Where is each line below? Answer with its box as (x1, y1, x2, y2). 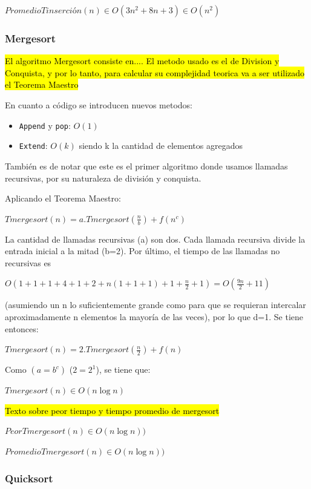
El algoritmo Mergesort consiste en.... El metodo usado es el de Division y (5, 54, 280, 67)
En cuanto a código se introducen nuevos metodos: (5, 99, 193, 111)
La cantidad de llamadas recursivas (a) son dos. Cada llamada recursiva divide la (5, 232, 306, 245)
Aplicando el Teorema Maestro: (5, 192, 121, 205)
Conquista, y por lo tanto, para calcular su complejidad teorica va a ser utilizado (5, 66, 305, 79)
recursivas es (5, 256, 51, 269)
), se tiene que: (96, 363, 151, 376)
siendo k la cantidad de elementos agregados (79, 139, 243, 152)
